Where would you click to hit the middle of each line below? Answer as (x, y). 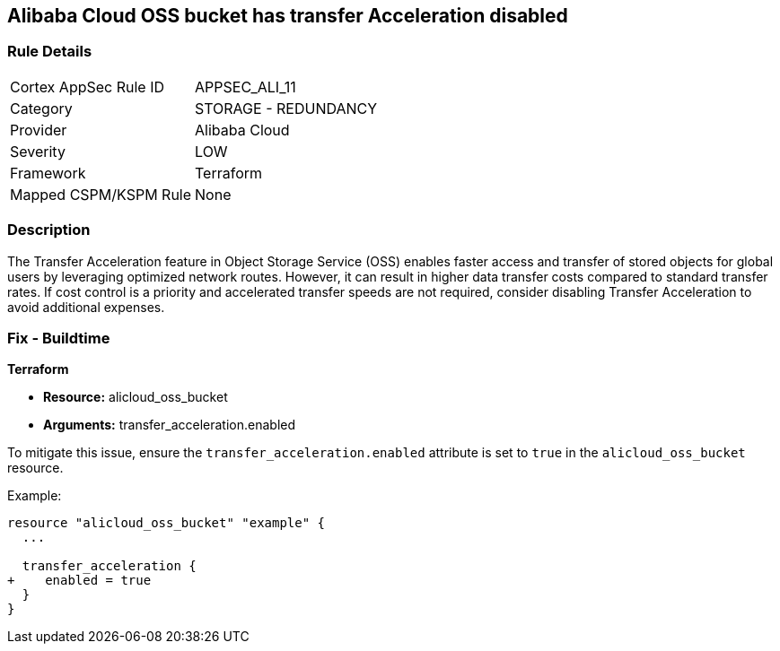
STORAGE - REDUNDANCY (286, 108)
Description (49, 230)
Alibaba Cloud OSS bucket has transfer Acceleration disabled (288, 16)
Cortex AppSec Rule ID (88, 87)
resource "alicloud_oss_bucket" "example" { (167, 523)
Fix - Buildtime (59, 338)
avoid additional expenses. (86, 307)
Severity (38, 151)
